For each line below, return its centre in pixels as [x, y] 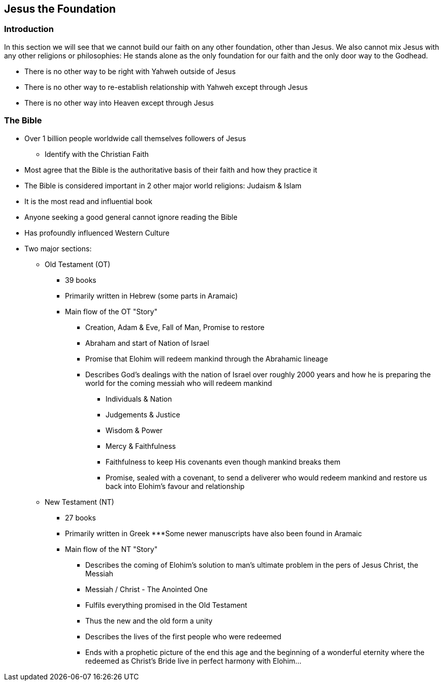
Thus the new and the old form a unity [149, 621]
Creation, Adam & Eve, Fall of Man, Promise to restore [175, 327]
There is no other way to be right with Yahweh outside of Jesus [130, 71]
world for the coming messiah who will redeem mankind [179, 383]
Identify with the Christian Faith [97, 154]
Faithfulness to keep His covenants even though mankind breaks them [223, 462]
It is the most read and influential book [89, 201]
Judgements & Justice [143, 414]
